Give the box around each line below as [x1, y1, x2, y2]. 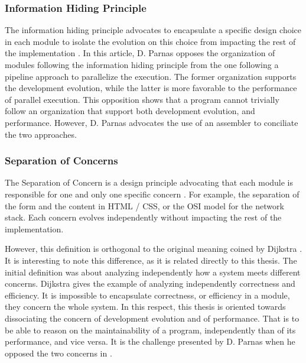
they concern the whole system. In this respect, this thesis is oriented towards [5, 300, 286, 313]
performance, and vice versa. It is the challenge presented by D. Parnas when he [5, 335, 295, 348]
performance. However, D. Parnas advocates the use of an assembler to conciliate [5, 116, 298, 128]
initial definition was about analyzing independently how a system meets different [5, 265, 301, 278]
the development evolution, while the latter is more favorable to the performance [5, 82, 297, 94]
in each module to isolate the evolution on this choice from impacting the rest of [5, 35, 296, 47]
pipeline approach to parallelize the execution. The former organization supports [5, 70, 297, 82]
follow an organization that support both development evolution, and [5, 105, 255, 117]
